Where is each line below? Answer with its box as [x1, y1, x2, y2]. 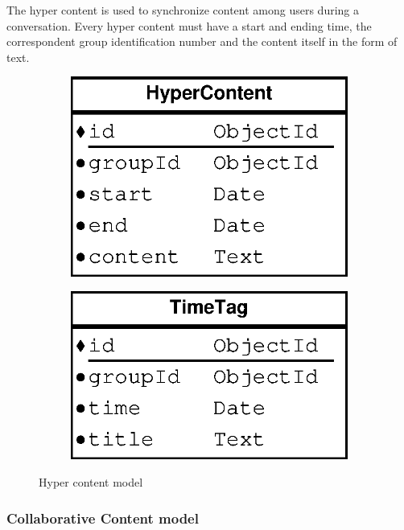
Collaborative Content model [6, 507, 199, 528]
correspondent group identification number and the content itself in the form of [6, 33, 398, 50]
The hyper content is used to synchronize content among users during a [6, 2, 360, 18]
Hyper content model [39, 473, 143, 490]
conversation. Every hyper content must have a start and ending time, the [6, 17, 372, 34]
